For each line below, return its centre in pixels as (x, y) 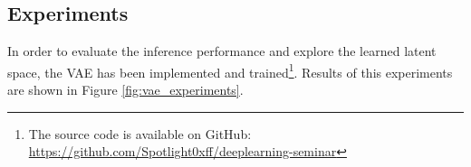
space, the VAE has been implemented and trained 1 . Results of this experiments (230, 70)
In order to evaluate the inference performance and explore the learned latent (222, 51)
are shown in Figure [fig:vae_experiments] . (125, 90)
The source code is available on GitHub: (140, 133)
